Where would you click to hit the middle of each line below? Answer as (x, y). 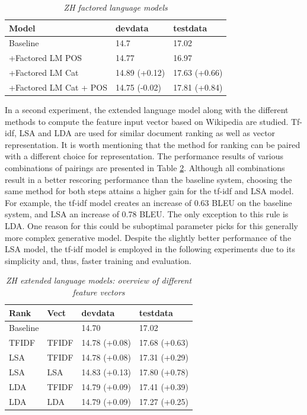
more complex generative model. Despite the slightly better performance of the (148, 237)
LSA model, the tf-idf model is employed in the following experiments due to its (150, 249)
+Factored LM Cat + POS (58, 87)
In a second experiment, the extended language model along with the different (147, 110)
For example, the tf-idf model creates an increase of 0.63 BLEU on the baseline (148, 202)
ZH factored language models (116, 7)
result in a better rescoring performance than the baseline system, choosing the (148, 179)
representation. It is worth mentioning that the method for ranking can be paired (153, 144)
